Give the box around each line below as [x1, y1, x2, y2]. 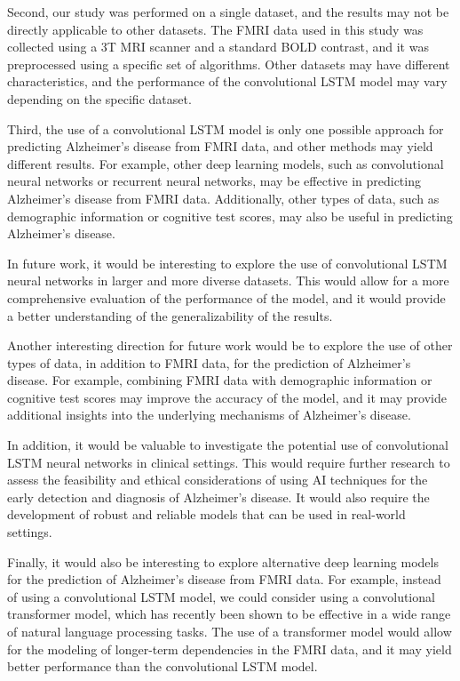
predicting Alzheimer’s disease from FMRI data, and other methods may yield [7, 137, 433, 156]
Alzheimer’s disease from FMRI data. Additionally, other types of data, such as [7, 188, 440, 207]
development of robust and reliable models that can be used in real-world [7, 505, 406, 524]
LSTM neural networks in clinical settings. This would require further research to [7, 453, 450, 471]
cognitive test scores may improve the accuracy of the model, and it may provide [7, 388, 447, 406]
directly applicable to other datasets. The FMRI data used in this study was [7, 20, 424, 38]
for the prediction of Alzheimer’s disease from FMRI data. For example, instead [7, 570, 441, 589]
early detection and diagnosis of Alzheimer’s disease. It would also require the [7, 487, 430, 506]
